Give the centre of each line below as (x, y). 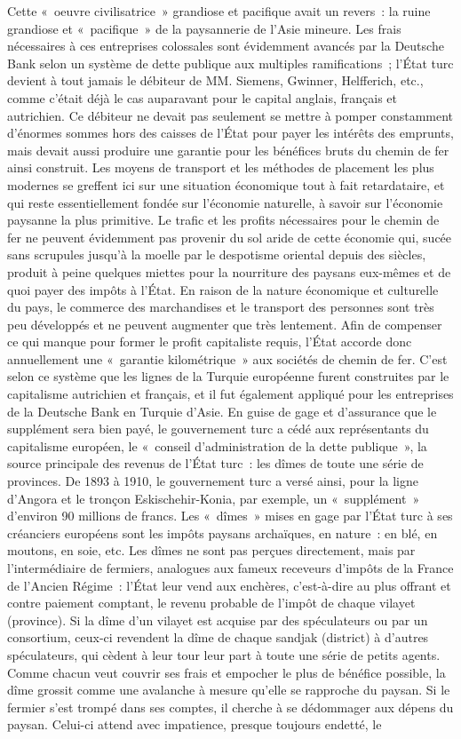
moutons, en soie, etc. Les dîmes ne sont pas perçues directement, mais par (211, 550)
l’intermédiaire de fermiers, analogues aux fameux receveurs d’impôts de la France (230, 568)
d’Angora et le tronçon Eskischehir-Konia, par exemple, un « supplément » (214, 498)
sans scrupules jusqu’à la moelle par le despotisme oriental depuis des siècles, (217, 254)
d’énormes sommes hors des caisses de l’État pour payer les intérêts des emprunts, (230, 133)
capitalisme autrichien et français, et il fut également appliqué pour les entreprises (230, 394)
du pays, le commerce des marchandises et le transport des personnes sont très (221, 307)
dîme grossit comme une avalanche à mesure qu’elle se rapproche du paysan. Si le (229, 690)
